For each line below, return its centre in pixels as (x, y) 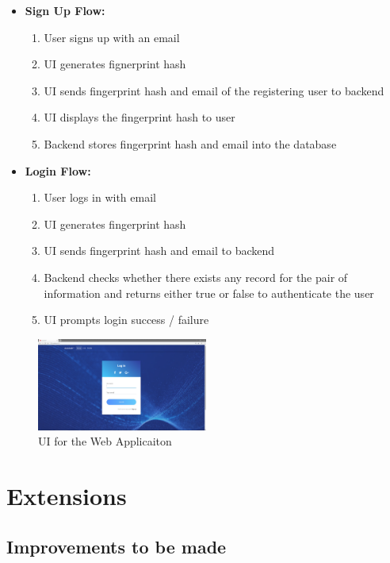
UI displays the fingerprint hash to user (140, 117)
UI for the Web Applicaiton (105, 441)
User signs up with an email (112, 37)
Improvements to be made (117, 546)
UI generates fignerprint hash (115, 64)
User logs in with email (100, 197)
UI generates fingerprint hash (115, 224)
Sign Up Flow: (65, 10)
